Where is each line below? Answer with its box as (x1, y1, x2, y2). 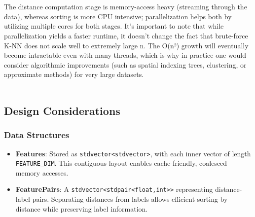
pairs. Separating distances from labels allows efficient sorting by (32, 194, 228, 204)
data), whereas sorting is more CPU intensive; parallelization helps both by (4, 11, 232, 21)
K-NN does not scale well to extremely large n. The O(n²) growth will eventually (4, 40, 249, 50)
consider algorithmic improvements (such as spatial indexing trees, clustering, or (4, 59, 247, 70)
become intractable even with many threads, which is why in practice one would (4, 50, 247, 60)
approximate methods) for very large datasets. (4, 69, 144, 79)
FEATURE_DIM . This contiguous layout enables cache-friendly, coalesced (15, 158, 227, 168)
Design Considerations (4, 103, 120, 118)
